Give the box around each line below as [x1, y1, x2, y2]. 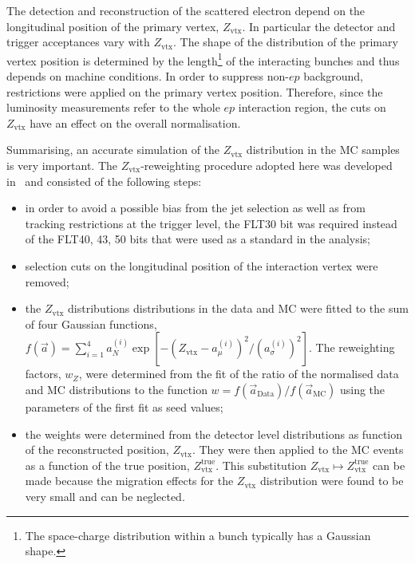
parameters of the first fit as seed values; [25, 398, 223, 415]
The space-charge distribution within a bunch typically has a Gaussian [25, 527, 371, 543]
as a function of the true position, [25, 456, 190, 473]
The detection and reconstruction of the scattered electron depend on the [6, 2, 366, 18]
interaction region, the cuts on [238, 99, 386, 116]
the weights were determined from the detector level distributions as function [25, 425, 403, 442]
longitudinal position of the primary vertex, [6, 18, 219, 34]
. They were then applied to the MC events [192, 441, 404, 458]
